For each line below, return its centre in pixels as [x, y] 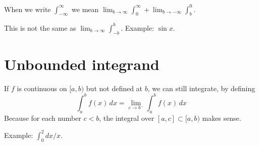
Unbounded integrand [82, 64]
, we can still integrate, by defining [201, 88]
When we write [28, 9]
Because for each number [43, 118]
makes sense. [222, 118]
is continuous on [42, 88]
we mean [85, 9]
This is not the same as [40, 27]
